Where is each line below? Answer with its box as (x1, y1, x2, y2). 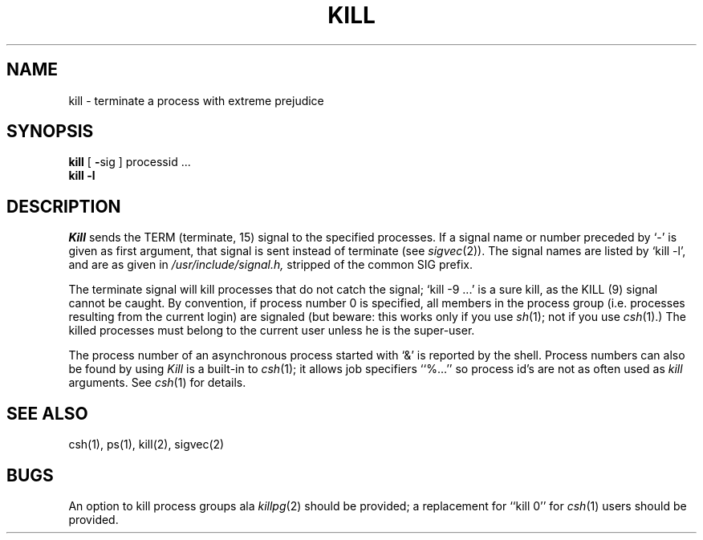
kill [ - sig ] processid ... (68, 155, 191, 169)
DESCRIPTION (6, 196, 121, 217)
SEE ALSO (6, 403, 88, 424)
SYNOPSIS (6, 121, 94, 142)
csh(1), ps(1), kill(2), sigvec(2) (68, 437, 225, 452)
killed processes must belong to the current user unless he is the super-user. (68, 323, 475, 338)
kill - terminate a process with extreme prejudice (68, 93, 324, 108)
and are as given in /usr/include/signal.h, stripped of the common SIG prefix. (68, 258, 473, 272)
